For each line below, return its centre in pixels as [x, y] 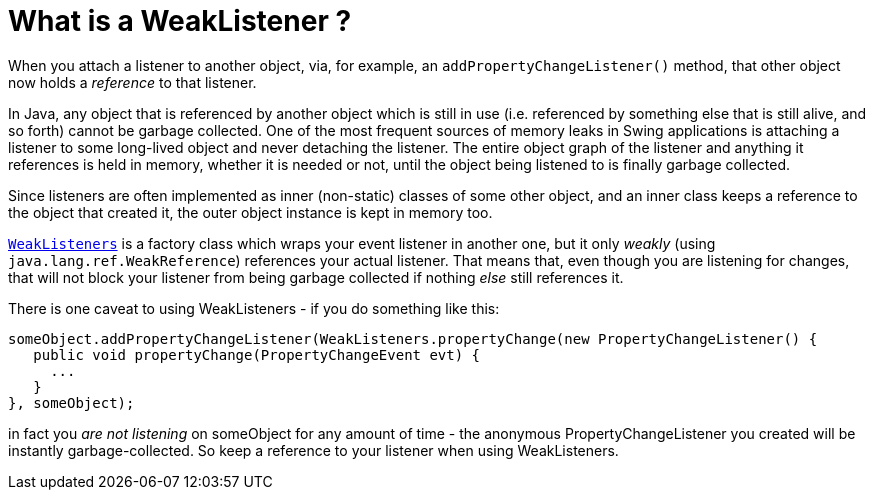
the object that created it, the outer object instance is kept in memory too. [250, 212]
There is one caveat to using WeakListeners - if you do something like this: [254, 308]
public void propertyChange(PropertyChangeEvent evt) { [257, 354]
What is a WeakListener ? [180, 21]
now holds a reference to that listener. [132, 82]
